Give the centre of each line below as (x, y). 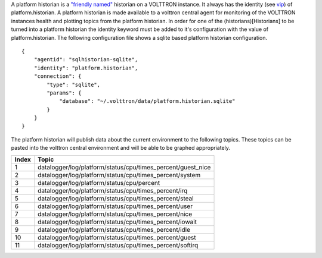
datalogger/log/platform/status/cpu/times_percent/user (115, 206)
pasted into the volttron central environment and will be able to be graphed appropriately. (121, 148)
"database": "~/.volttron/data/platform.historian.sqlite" (147, 101)
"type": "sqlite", (74, 84)
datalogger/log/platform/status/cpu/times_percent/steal (116, 198)
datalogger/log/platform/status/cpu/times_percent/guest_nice (124, 167)
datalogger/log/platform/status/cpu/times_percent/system (119, 175)
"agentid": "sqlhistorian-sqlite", (86, 60)
